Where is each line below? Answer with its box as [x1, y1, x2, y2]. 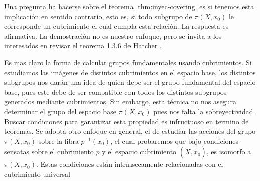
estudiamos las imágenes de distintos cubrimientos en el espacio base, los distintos [4, 67, 256, 77]
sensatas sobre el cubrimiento [4, 146, 94, 157]
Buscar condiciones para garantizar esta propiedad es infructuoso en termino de [4, 116, 249, 126]
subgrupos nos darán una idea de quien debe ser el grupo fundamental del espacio [4, 77, 256, 87]
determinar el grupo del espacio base [4, 106, 116, 116]
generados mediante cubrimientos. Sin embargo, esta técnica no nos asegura [4, 96, 236, 107]
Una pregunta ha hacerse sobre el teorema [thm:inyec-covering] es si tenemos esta [4, 1, 254, 11]
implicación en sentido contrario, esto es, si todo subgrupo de [4, 11, 192, 21]
